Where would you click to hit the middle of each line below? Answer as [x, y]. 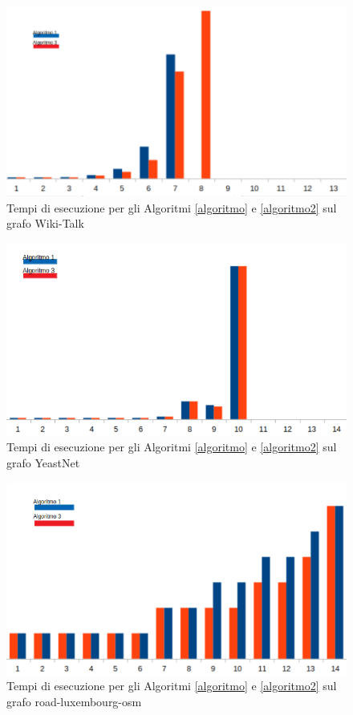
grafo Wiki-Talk [45, 223]
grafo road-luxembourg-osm [74, 701]
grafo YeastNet [43, 462]
